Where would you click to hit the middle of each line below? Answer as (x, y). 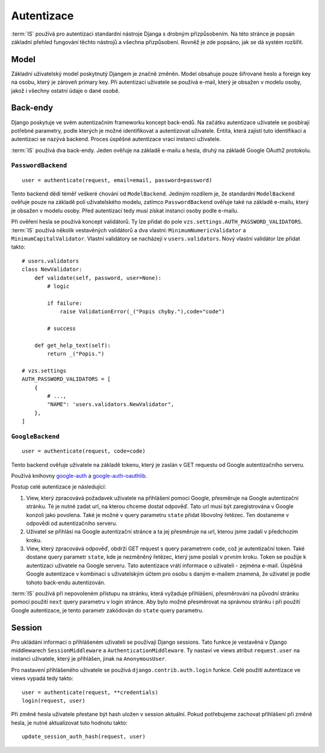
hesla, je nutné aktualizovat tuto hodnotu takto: (69, 723)
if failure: (65, 303)
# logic (58, 286)
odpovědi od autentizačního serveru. (72, 523)
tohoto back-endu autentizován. (66, 582)
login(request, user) (54, 701)
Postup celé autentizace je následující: (59, 487)
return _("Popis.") (76, 354)
